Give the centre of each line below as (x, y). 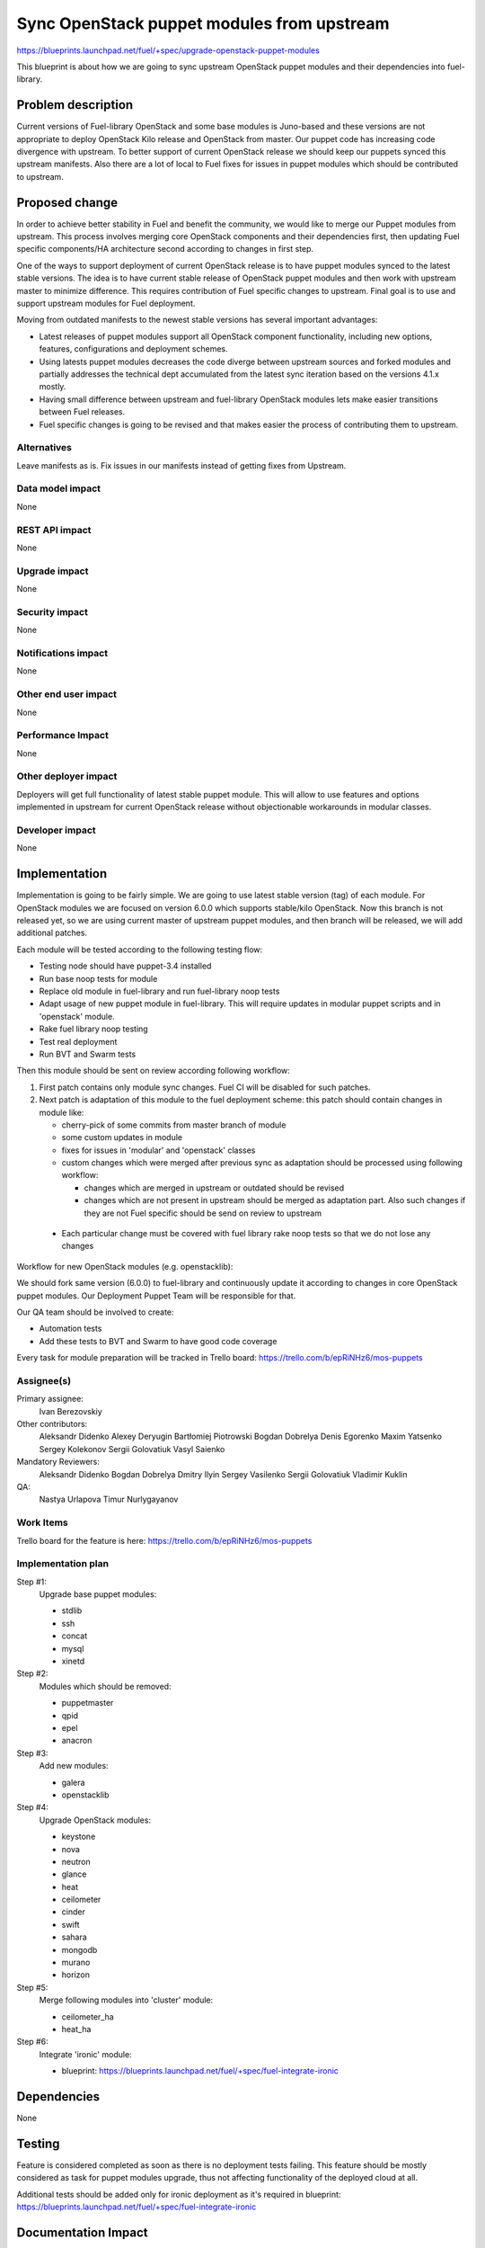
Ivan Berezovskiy (71, 1411)
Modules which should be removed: (105, 1686)
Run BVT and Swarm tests (88, 1054)
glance (74, 1874)
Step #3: (32, 1753)
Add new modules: (74, 1766)
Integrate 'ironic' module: (85, 2054)
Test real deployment (78, 1041)
